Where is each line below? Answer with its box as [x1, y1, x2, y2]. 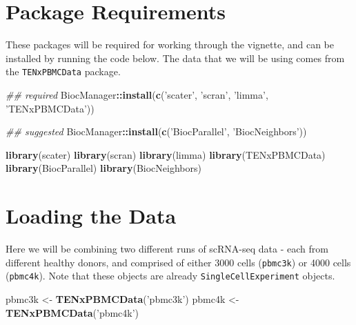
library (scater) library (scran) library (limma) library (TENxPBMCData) [6, 147, 326, 161]
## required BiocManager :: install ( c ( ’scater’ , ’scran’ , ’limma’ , [6, 87, 268, 101]
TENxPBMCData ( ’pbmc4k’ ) [6, 305, 139, 319]
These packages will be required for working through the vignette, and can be [6, 37, 334, 52]
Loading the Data [6, 201, 177, 230]
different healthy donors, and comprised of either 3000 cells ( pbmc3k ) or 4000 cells [6, 255, 351, 269]
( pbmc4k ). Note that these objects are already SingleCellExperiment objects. [6, 268, 335, 283]
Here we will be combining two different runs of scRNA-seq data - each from [6, 242, 328, 256]
